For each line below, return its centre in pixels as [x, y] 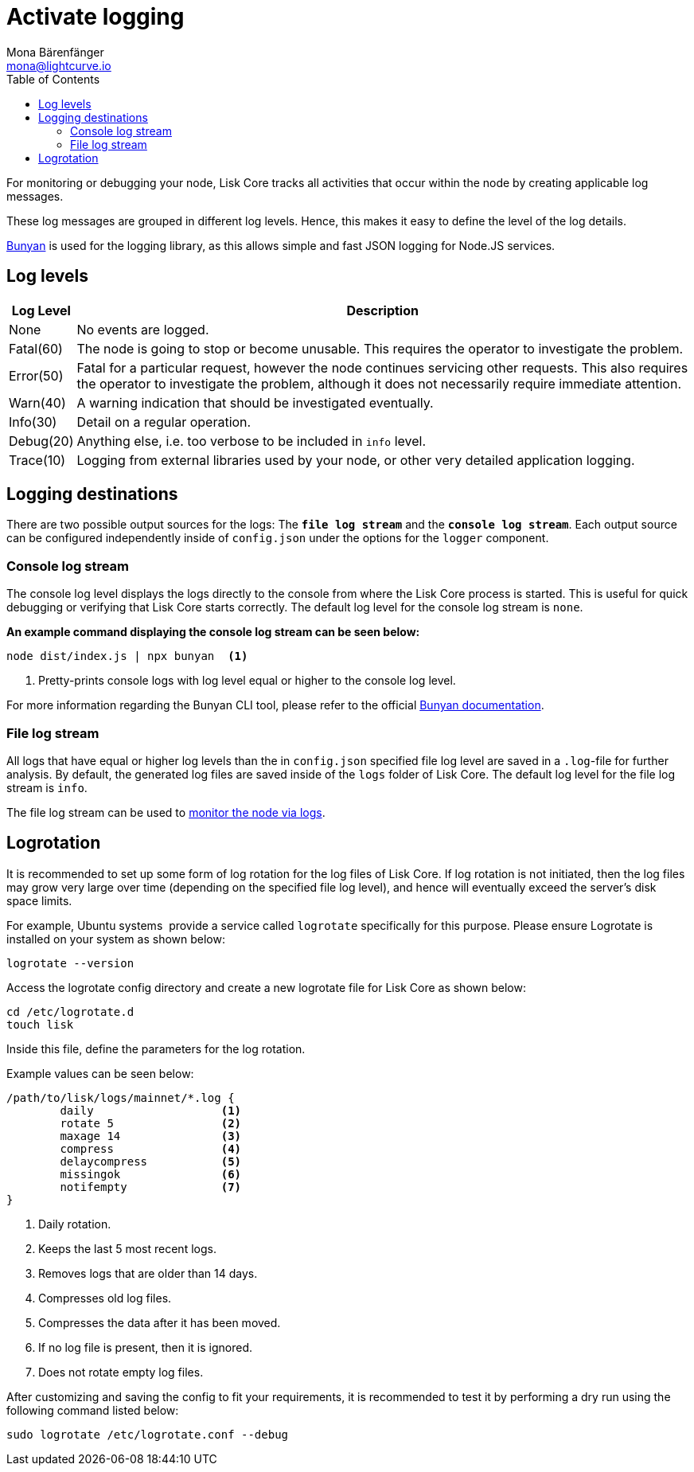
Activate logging [96, 17]
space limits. [39, 900]
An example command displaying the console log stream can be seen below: [213, 632]
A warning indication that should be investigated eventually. [255, 402]
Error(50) [36, 375]
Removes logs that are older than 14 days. [148, 1273]
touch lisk [40, 1024]
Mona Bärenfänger [55, 52]
